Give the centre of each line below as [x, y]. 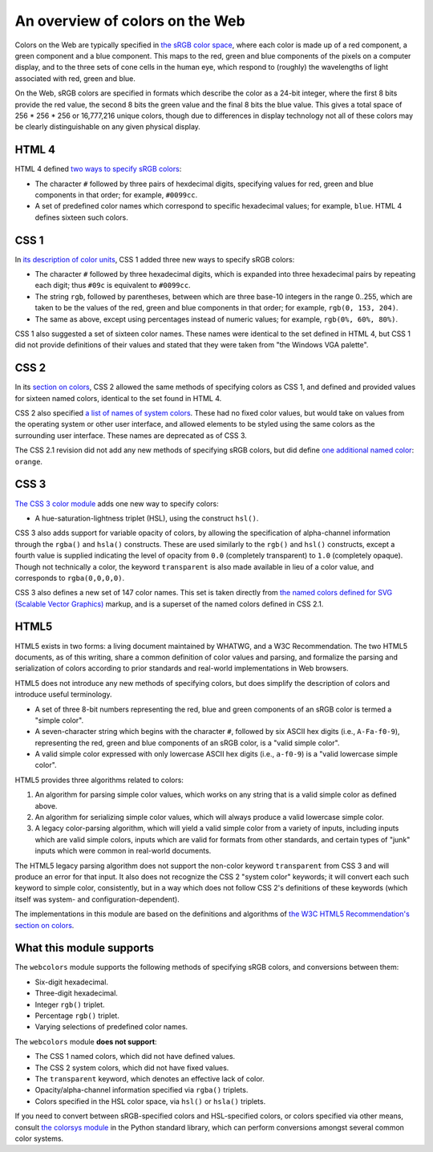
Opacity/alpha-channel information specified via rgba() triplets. [142, 1090]
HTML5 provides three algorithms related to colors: [99, 780]
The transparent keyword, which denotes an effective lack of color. [150, 1078]
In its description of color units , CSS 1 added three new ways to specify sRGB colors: [155, 259]
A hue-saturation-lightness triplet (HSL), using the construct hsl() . [147, 518]
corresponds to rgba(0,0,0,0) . [70, 578]
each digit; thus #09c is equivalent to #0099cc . [113, 286]
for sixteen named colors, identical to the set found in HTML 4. [118, 398]
